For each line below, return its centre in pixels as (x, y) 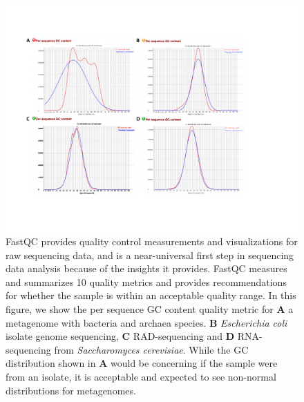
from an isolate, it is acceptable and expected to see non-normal (141, 377)
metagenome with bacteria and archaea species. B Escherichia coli (146, 322)
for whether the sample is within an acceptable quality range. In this (151, 295)
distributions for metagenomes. (71, 390)
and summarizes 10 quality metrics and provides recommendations (146, 281)
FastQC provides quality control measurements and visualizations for (152, 241)
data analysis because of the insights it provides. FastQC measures (146, 268)
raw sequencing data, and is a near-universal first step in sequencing (150, 255)
